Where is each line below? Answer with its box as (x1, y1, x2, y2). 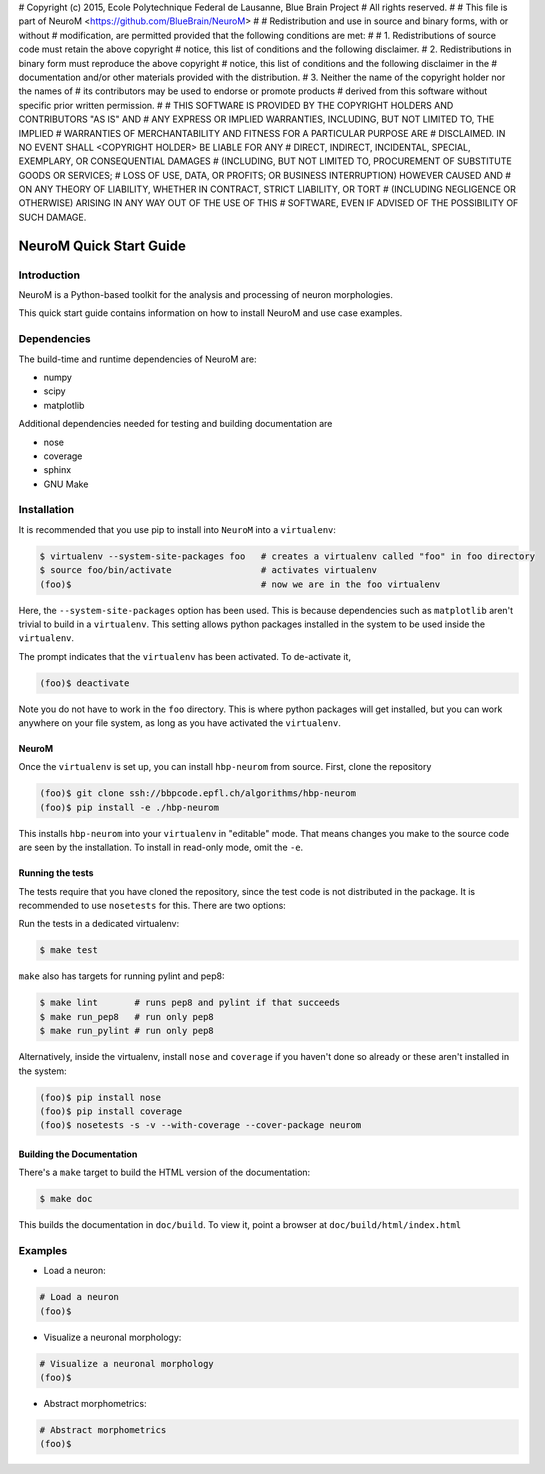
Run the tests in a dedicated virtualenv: (18, 918, 180, 930)
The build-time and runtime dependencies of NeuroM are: (18, 353, 257, 365)
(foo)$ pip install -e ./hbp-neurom (39, 801, 220, 813)
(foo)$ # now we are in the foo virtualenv (39, 578, 441, 590)
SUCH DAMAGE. (18, 211, 87, 223)
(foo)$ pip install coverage (39, 1105, 183, 1117)
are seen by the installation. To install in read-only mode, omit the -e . (18, 841, 304, 854)
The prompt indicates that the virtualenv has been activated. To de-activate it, (18, 650, 352, 662)
